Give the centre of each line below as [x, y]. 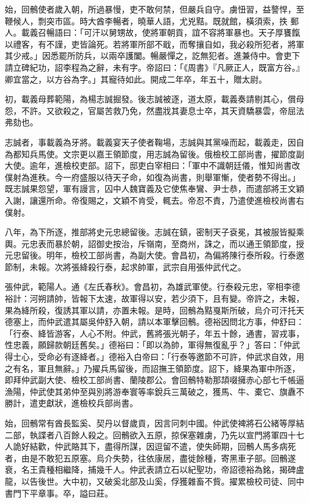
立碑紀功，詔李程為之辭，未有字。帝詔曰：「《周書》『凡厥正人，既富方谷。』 [158, 67]
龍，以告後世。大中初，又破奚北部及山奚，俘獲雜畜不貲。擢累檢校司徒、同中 [154, 481]
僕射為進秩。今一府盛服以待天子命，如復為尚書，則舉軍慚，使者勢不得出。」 [152, 177]
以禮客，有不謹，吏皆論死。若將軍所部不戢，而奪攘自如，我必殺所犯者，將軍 [154, 44]
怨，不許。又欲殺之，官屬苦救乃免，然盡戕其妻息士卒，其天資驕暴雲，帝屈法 [154, 110]
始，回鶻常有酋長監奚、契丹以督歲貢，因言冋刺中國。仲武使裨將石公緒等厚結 [154, 423]
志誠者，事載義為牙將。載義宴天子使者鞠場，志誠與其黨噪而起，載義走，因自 [154, 142]
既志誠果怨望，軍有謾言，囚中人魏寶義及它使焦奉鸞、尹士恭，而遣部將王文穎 [154, 189]
